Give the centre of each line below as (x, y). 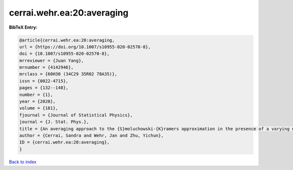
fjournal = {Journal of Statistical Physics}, (76, 115)
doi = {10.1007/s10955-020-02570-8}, (64, 54)
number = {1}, (36, 94)
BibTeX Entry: (23, 27)
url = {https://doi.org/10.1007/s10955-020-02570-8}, (85, 47)
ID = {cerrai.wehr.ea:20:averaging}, (64, 142)
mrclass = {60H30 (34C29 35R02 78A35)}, (68, 74)
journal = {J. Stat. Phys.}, (54, 122)
